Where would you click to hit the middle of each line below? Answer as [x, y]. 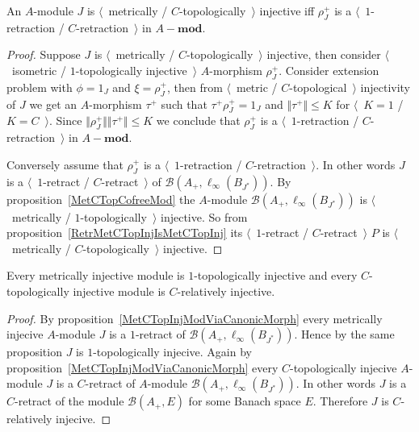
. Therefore [340, 401]
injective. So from [204, 216]
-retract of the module [69, 401]
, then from [195, 87]
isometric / [39, 70]
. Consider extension [329, 70]
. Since [66, 120]
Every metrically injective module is [96, 275]
